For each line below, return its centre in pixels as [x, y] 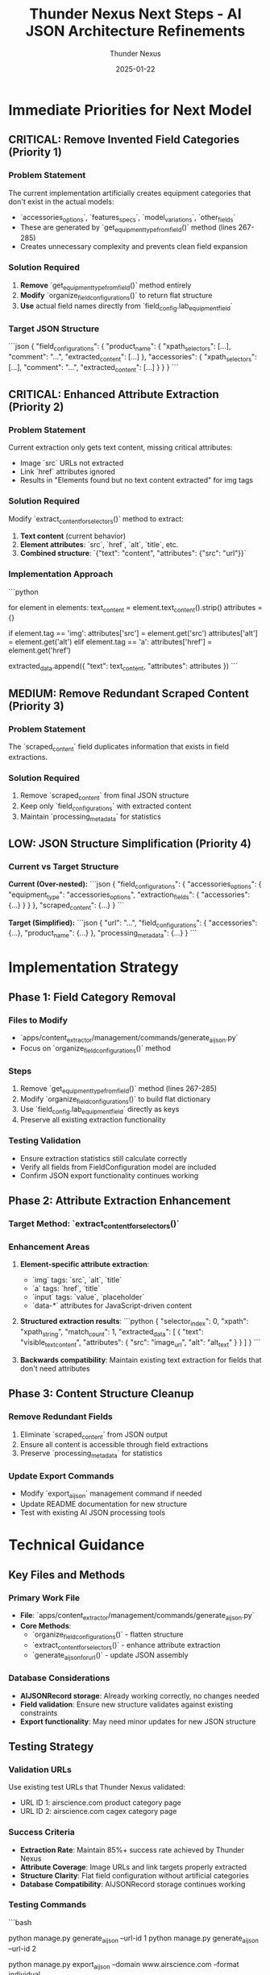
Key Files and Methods [67, 1575]
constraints [39, 1712]
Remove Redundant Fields [60, 1417]
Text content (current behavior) [73, 536]
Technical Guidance [77, 1545]
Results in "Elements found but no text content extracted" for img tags [137, 480]
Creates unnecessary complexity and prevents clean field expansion [134, 247]
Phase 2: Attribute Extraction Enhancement [120, 1200]
